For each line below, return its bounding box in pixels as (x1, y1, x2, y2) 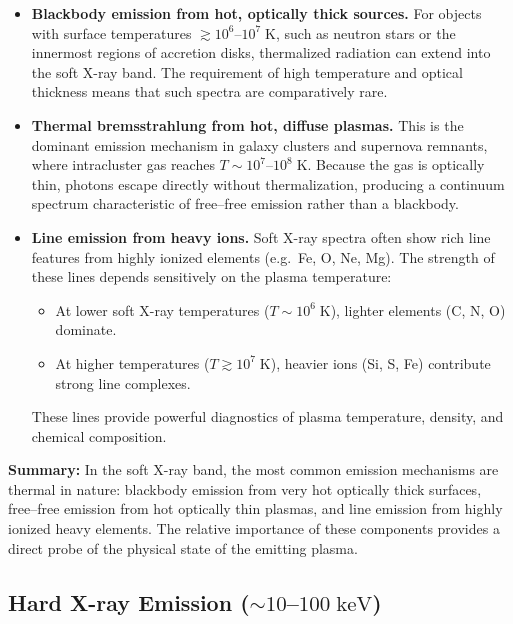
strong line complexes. (55, 372, 191, 393)
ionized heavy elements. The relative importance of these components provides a (8, 518, 500, 539)
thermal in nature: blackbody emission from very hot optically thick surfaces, (8, 478, 482, 499)
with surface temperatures (31, 22, 192, 43)
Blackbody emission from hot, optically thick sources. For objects (31, 3, 482, 23)
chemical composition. (31, 425, 167, 446)
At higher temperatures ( (55, 352, 210, 373)
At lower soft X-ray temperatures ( (55, 299, 270, 320)
